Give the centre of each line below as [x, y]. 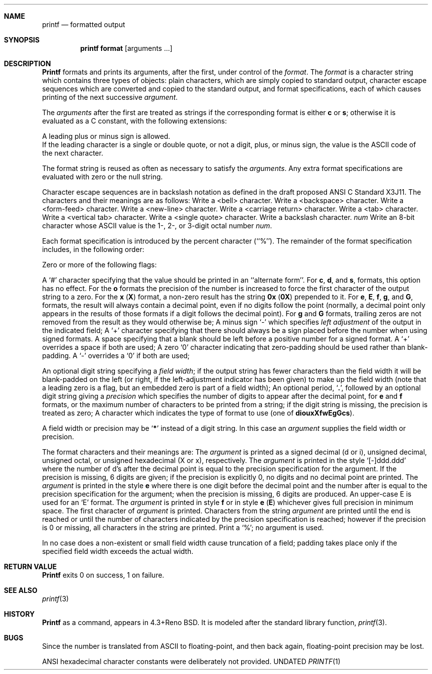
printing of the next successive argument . [110, 97]
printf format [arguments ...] [126, 48]
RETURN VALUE [30, 567]
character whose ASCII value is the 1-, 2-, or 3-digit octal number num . [157, 226]
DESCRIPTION [28, 63]
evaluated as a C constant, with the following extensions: [134, 121]
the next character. [73, 153]
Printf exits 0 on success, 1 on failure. [103, 575]
